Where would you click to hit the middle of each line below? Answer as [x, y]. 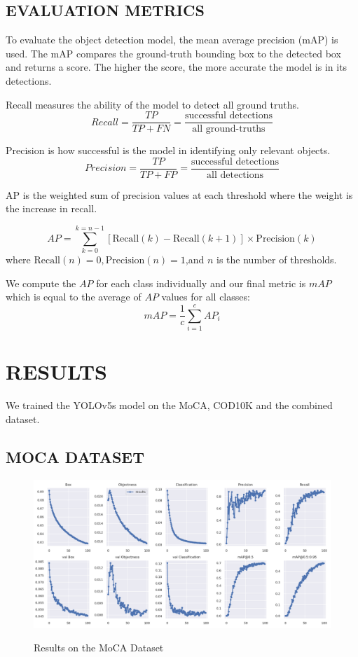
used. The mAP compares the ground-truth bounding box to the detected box [173, 53]
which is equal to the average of [74, 297]
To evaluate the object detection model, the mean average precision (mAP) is [172, 40]
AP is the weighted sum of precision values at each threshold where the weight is [179, 194]
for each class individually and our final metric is [201, 283]
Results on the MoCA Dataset [99, 648]
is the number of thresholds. [277, 260]
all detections [235, 175]
